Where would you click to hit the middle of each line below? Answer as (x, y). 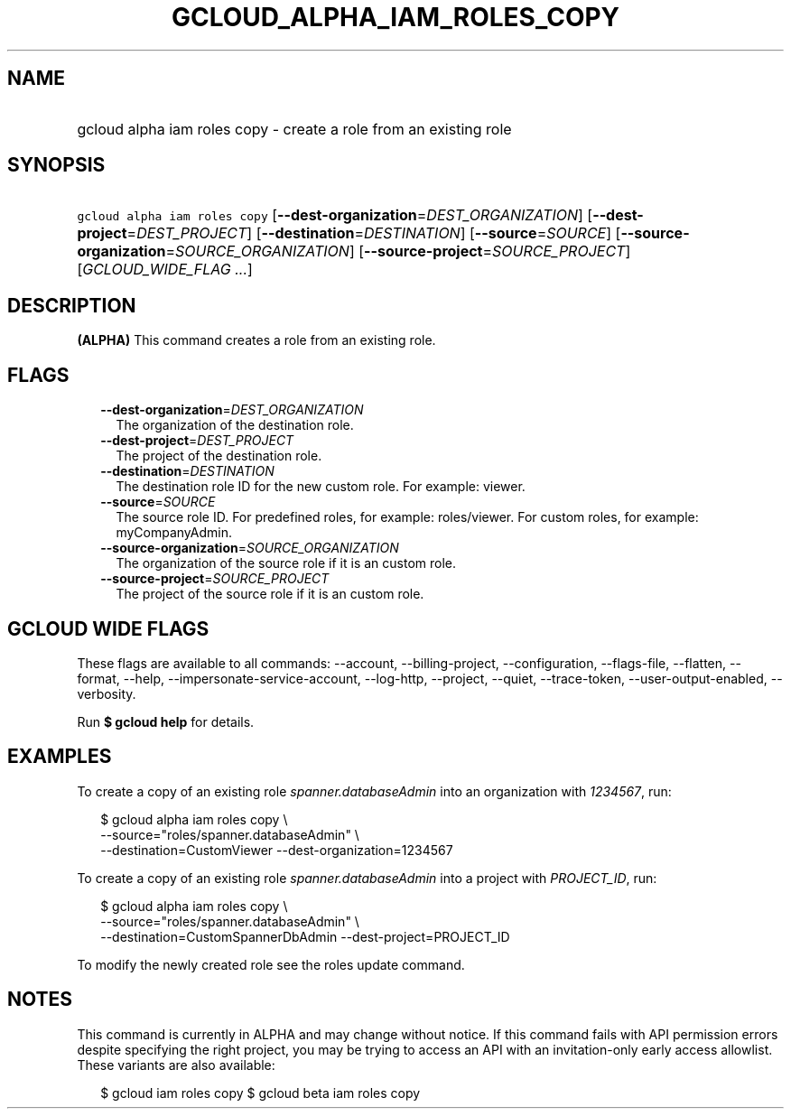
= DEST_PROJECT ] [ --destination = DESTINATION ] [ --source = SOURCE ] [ (374, 233)
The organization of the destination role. (235, 425)
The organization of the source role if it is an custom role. (286, 563)
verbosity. (107, 693)
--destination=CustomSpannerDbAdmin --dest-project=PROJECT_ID (305, 936)
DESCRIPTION (72, 305)
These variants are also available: (176, 1065)
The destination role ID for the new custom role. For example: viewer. (321, 487)
